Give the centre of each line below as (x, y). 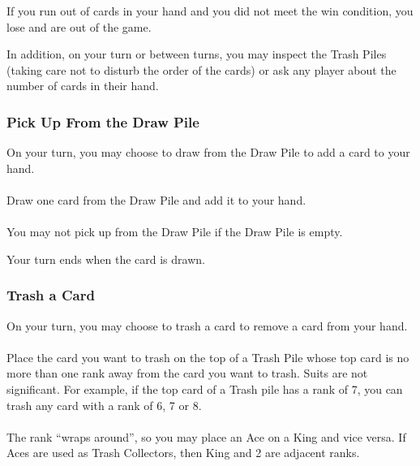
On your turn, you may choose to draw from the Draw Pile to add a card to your (208, 152)
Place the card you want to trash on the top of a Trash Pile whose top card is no (208, 357)
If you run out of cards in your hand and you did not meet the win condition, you (210, 11)
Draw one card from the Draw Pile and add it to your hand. (156, 199)
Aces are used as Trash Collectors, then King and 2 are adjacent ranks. (183, 453)
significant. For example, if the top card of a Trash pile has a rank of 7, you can (205, 388)
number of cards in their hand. (83, 86)
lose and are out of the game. (79, 26)
